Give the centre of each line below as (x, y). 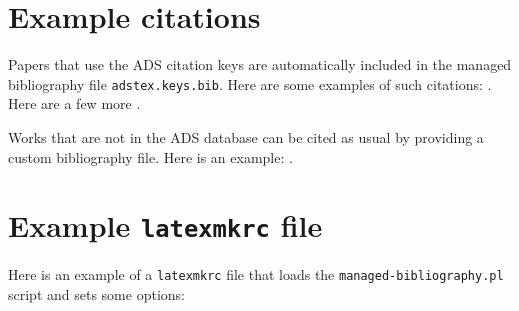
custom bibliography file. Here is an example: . (150, 156)
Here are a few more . (74, 103)
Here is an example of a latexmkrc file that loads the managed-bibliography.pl (256, 274)
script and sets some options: (96, 294)
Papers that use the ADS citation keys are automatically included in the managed (260, 64)
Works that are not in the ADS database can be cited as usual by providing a (246, 136)
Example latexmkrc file (165, 225)
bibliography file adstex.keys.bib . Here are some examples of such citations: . (250, 83)
